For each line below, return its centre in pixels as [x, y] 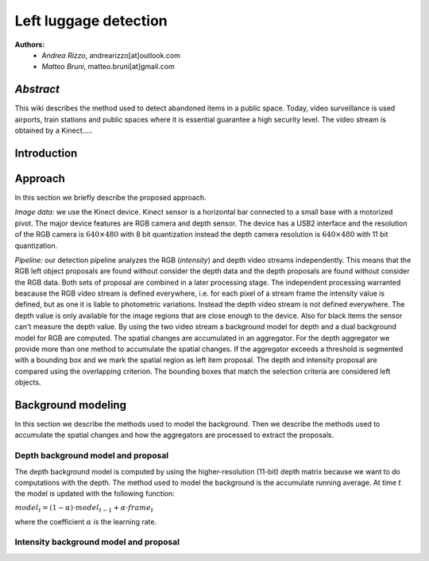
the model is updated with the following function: [95, 493]
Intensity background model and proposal [97, 542]
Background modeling [71, 405]
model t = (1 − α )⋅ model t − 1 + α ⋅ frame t [84, 509]
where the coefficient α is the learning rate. [86, 521]
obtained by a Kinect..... [54, 130]
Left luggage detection [91, 21]
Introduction [46, 153]
